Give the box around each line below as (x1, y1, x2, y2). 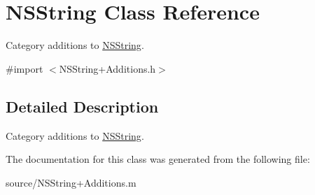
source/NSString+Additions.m (6, 175, 136, 189)
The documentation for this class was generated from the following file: (6, 152, 310, 166)
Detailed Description (6, 95, 159, 117)
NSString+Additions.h (59, 61, 156, 75)
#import (6, 61, 43, 75)
